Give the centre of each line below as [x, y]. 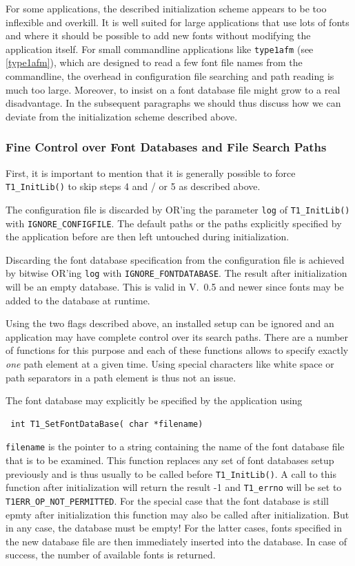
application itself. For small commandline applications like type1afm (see [160, 49]
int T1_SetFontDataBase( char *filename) [107, 424]
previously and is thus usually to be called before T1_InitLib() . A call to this [171, 473]
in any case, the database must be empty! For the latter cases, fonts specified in [174, 528]
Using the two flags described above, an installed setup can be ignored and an [170, 323]
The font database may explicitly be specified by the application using [154, 400]
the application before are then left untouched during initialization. [148, 237]
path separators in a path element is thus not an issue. [121, 377]
